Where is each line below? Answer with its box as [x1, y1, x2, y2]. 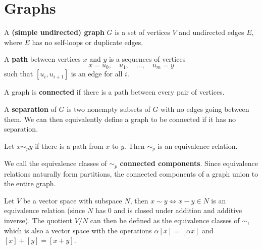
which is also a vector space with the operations [4, 225, 152, 235]
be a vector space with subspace [23, 195, 122, 205]
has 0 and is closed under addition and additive [95, 205, 242, 216]
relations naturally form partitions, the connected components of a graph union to [4, 168, 258, 179]
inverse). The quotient [4, 215, 73, 226]
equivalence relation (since [4, 205, 85, 216]
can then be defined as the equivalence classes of [90, 215, 240, 226]
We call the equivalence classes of [4, 158, 107, 169]
